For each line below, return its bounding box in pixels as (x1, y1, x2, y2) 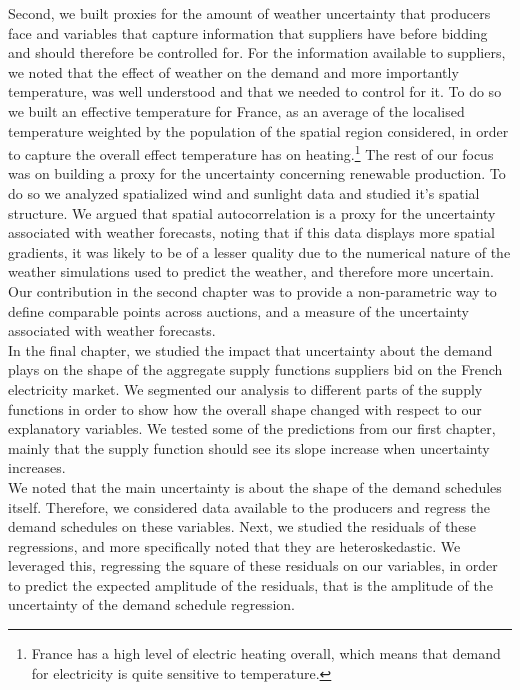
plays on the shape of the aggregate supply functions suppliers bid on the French (8, 359, 503, 380)
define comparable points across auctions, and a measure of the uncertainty (8, 300, 469, 321)
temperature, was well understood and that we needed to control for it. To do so (8, 81, 502, 102)
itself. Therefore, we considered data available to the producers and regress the (8, 496, 491, 517)
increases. (8, 457, 66, 478)
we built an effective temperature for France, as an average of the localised (8, 100, 465, 121)
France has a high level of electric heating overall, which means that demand (31, 643, 501, 664)
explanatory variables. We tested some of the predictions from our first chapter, (8, 418, 496, 439)
